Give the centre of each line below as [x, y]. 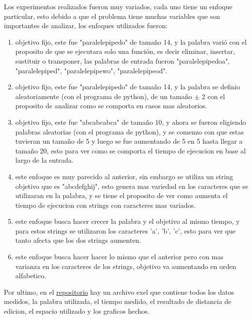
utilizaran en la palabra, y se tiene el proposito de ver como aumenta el [121, 195]
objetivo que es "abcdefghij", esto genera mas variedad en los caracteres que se [132, 186]
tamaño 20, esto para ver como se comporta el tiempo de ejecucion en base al [131, 150]
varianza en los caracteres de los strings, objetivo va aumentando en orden [126, 266]
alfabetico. [31, 276]
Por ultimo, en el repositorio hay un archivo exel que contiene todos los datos [119, 292]
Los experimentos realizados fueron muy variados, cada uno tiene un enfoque [118, 6]
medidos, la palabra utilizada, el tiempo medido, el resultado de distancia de [118, 301]
